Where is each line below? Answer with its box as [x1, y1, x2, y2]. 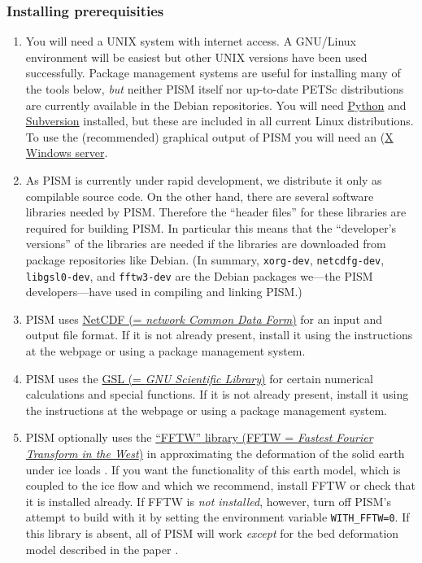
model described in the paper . [25, 540, 179, 557]
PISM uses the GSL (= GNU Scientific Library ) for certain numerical [25, 369, 373, 386]
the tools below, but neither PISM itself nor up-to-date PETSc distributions [25, 81, 404, 97]
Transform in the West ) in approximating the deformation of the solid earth [25, 445, 405, 461]
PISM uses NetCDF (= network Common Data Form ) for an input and [25, 310, 383, 327]
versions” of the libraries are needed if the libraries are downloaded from [25, 235, 386, 252]
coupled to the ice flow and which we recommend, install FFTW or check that [25, 477, 416, 494]
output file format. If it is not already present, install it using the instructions [25, 326, 413, 343]
